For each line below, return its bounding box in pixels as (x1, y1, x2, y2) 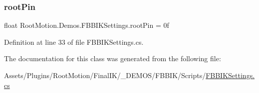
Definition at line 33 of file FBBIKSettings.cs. (4, 36, 144, 47)
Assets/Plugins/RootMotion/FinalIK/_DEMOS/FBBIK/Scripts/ (4, 70, 206, 80)
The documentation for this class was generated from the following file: (4, 53, 221, 64)
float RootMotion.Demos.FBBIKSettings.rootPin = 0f (4, 20, 169, 30)
